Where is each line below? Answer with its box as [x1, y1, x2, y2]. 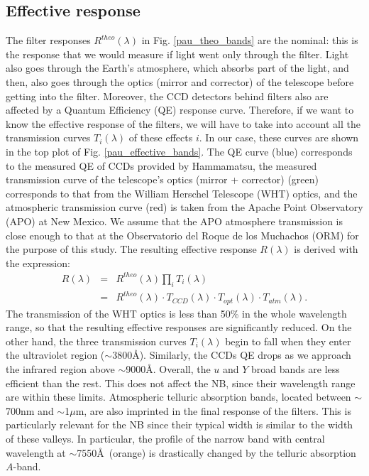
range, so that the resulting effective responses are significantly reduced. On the [6, 320, 352, 335]
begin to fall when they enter [225, 333, 351, 348]
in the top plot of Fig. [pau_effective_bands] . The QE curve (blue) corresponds [6, 144, 353, 158]
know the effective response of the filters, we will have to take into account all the [6, 116, 360, 131]
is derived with [294, 242, 358, 256]
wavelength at [6, 445, 66, 460]
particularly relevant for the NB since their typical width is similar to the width [6, 417, 353, 432]
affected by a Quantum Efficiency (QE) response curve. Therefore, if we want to [6, 102, 354, 117]
